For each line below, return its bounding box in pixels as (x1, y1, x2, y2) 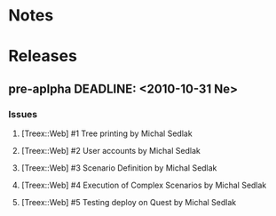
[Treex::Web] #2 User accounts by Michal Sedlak (20, 146, 201, 156)
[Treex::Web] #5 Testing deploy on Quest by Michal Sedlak (20, 197, 237, 208)
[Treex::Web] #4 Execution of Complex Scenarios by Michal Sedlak (20, 180, 267, 191)
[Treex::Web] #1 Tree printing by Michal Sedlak (20, 128, 193, 139)
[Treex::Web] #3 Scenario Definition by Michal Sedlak (20, 163, 217, 173)
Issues (8, 108, 38, 120)
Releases (8, 46, 77, 67)
